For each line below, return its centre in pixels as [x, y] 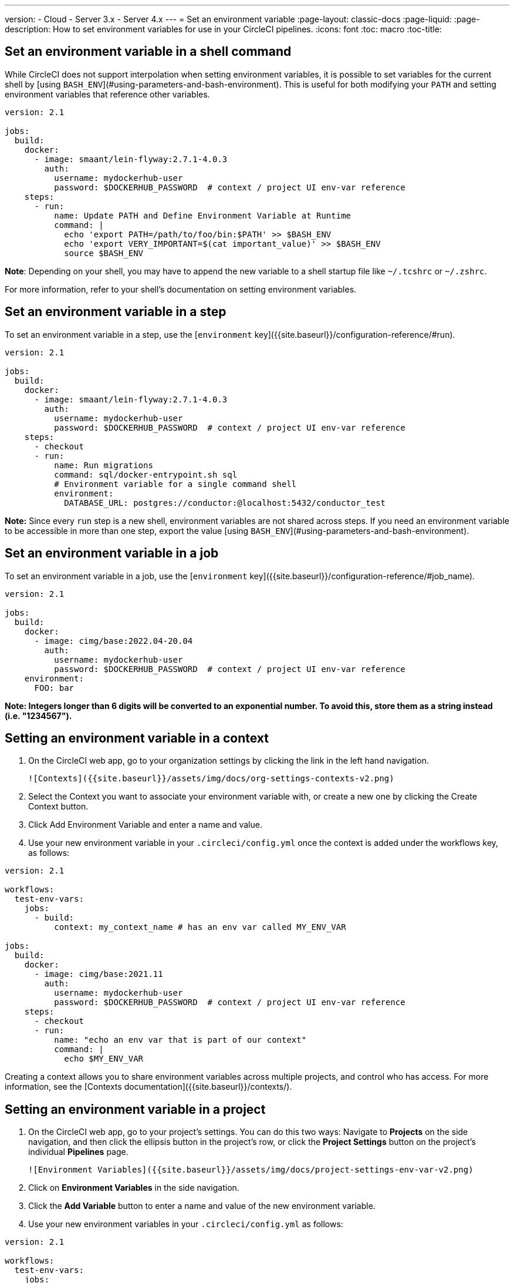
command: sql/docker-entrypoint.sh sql [146, 474]
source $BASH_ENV [104, 253]
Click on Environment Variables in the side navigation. [134, 1188]
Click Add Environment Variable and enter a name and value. [145, 825]
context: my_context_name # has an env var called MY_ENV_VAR [200, 927]
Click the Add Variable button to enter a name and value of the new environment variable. [202, 1206]
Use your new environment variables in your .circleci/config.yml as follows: [186, 1224]
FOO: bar [54, 688]
